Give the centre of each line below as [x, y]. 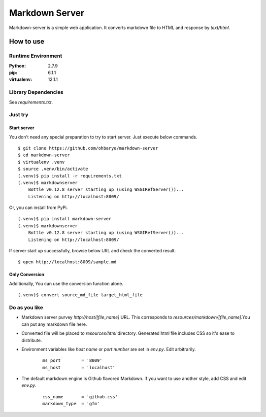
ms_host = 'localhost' [79, 367]
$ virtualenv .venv [41, 162]
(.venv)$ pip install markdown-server [65, 219]
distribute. [32, 340]
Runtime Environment [36, 56]
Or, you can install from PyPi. [38, 208]
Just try [19, 115]
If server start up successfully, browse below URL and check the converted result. [92, 251]
